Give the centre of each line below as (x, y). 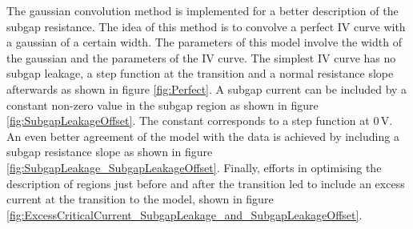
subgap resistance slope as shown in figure (110, 152)
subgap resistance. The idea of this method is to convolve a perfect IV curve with (206, 26)
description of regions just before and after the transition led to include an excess (206, 183)
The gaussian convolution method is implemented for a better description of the (202, 10)
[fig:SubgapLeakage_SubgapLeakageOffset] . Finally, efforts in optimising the (194, 167)
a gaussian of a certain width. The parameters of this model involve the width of (204, 42)
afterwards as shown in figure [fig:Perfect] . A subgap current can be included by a (207, 88)
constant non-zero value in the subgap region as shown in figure (162, 104)
